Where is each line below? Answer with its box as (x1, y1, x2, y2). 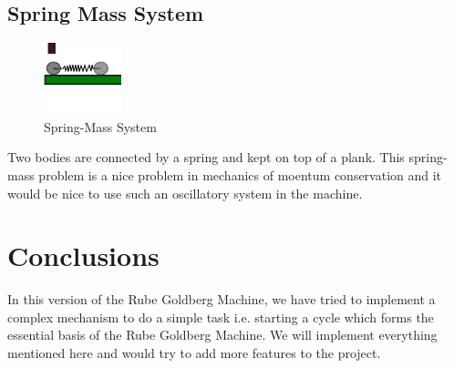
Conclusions (7, 237, 160, 274)
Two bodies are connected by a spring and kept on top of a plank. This (7, 148, 405, 167)
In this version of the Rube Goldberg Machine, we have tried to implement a (7, 290, 436, 309)
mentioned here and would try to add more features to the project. (7, 343, 381, 363)
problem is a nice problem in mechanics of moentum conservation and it (38, 165, 442, 184)
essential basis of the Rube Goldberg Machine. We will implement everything (7, 325, 438, 344)
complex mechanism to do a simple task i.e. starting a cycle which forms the (7, 307, 434, 326)
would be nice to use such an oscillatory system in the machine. (7, 183, 363, 202)
